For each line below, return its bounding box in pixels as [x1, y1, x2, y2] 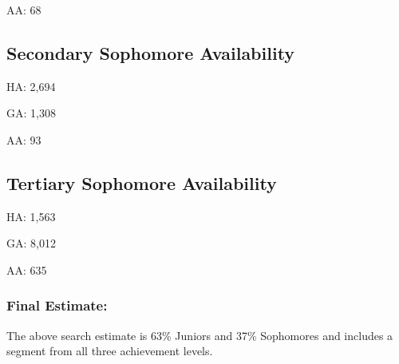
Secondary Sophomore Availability [6, 40, 295, 65]
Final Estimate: [6, 295, 108, 315]
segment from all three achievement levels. [6, 342, 213, 359]
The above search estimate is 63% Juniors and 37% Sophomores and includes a [6, 326, 393, 343]
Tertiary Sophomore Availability [6, 170, 277, 195]
